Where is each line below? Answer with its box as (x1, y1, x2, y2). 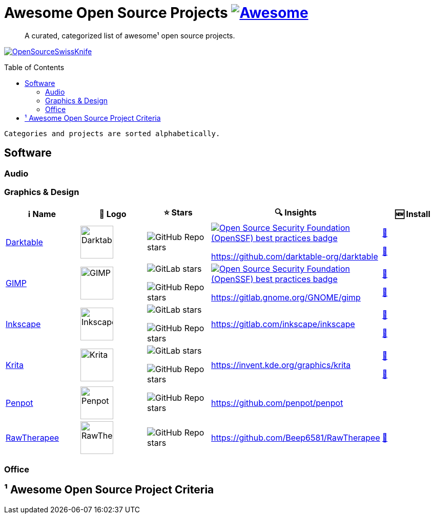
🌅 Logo (99, 208, 127, 219)
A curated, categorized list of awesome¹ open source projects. (25, 31, 235, 40)
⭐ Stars (163, 207, 193, 218)
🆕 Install (395, 208, 430, 219)
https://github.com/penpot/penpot (211, 398, 343, 408)
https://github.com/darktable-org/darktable (211, 251, 378, 262)
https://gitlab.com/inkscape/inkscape (211, 319, 355, 330)
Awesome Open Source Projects (4, 4, 228, 21)
